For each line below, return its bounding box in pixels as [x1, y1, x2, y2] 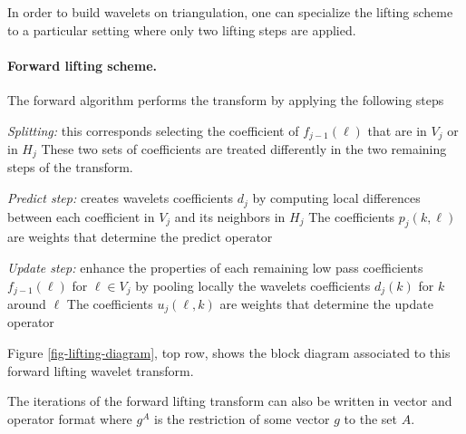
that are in [367, 121, 427, 140]
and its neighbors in [174, 207, 286, 226]
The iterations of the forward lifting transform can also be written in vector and [7, 391, 452, 410]
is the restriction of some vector [153, 409, 330, 428]
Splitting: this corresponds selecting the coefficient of [7, 121, 299, 140]
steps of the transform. [7, 158, 133, 177]
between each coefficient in [7, 207, 155, 226]
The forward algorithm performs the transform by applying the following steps [7, 90, 444, 109]
